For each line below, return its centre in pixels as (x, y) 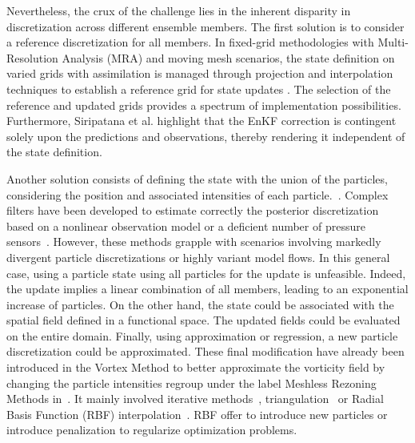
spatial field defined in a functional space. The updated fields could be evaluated (204, 320)
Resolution (32, 57)
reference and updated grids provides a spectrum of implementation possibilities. (204, 105)
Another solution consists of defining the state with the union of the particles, (197, 178)
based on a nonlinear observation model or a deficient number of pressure (186, 226)
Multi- (393, 42)
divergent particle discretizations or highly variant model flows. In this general (198, 257)
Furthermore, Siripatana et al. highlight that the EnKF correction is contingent (202, 121)
